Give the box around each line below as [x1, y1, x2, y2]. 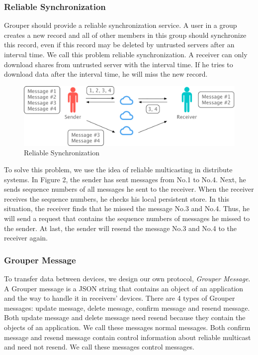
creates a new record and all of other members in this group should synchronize [4, 29, 247, 40]
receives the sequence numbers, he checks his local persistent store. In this [4, 193, 230, 204]
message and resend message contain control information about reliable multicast [4, 332, 251, 342]
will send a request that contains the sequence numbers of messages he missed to [4, 213, 250, 224]
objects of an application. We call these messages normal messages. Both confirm [4, 322, 251, 332]
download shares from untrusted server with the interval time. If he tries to [4, 59, 233, 69]
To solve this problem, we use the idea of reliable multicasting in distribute [4, 164, 233, 175]
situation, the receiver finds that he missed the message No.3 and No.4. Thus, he [4, 203, 250, 214]
